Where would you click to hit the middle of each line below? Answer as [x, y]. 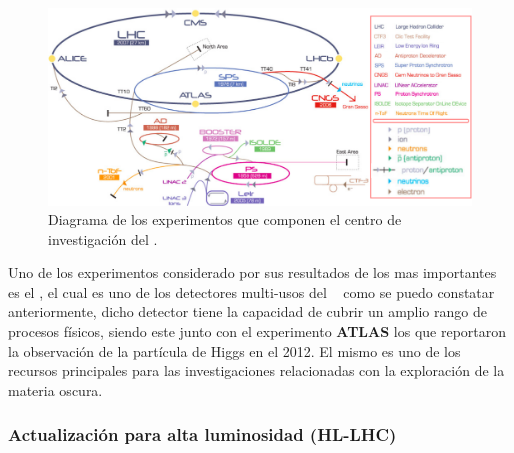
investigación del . [103, 238]
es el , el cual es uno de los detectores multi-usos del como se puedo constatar [251, 291]
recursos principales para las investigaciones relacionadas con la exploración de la [256, 370]
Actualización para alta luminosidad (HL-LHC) [202, 434]
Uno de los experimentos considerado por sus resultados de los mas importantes [252, 272]
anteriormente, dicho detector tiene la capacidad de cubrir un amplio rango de [247, 311]
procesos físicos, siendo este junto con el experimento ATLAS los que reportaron [257, 331]
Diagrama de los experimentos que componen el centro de [225, 219]
